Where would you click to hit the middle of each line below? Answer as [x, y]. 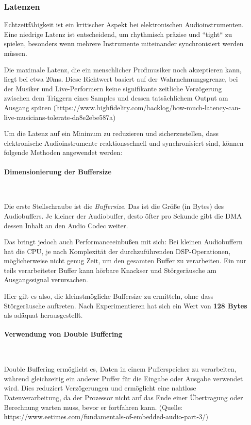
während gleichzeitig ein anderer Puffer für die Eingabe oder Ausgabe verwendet [124, 378]
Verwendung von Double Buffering [63, 334]
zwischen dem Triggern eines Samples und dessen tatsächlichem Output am [116, 98]
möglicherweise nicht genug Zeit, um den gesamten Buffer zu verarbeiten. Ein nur [125, 261]
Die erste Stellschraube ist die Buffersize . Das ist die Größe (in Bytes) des [114, 206]
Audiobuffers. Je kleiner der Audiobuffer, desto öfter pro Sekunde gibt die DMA [123, 215]
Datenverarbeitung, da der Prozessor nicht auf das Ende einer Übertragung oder [124, 398]
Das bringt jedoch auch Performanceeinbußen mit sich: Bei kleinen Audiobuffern [123, 242]
